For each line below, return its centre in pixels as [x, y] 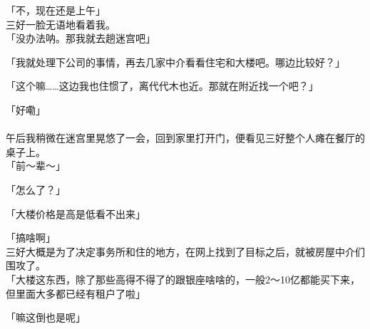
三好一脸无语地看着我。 [61, 24]
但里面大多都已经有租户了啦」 [76, 293]
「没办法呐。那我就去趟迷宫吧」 [81, 38]
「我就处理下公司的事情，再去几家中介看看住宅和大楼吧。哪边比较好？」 [175, 62]
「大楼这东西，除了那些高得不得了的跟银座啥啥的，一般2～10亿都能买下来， [183, 279]
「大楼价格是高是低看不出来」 [76, 213]
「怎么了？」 [36, 189]
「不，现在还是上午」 [56, 10]
